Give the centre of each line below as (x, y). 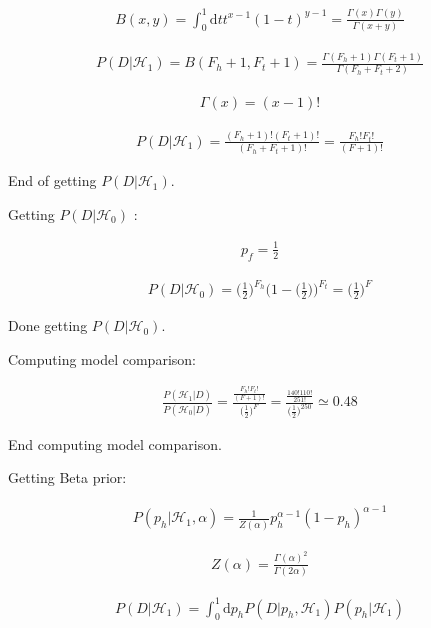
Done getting (48, 325)
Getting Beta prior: (67, 477)
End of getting (52, 180)
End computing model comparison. (115, 443)
